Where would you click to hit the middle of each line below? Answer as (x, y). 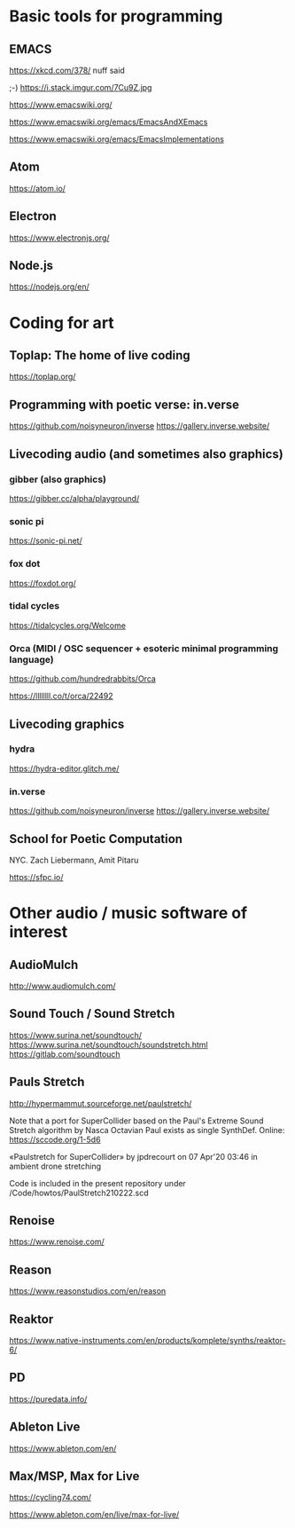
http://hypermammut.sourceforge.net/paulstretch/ (101, 1103)
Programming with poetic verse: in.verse (124, 404)
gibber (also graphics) (58, 479)
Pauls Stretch (47, 1082)
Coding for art (62, 323)
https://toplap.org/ (43, 377)
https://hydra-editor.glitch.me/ (64, 768)
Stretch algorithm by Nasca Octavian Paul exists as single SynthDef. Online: (147, 1130)
